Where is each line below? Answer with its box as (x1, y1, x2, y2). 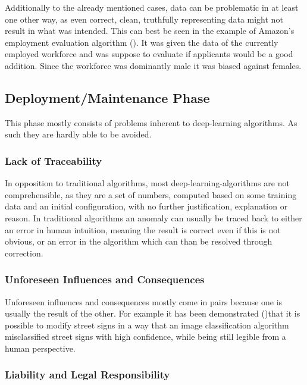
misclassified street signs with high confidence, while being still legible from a (5, 330, 286, 343)
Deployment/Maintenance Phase (5, 88, 210, 107)
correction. (5, 246, 43, 259)
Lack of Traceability (5, 153, 102, 168)
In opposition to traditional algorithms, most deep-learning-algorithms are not (5, 177, 290, 189)
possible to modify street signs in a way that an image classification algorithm (5, 318, 289, 331)
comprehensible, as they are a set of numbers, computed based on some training (5, 188, 297, 201)
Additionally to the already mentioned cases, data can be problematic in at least (5, 1, 299, 13)
